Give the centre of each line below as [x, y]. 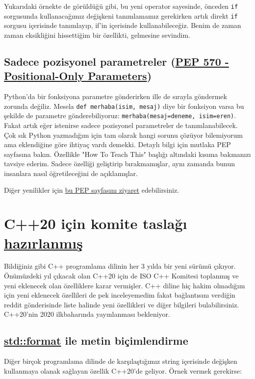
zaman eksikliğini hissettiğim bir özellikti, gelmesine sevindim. [97, 35]
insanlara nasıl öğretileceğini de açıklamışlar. [71, 173]
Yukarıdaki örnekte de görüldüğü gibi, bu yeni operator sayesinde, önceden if [121, 6]
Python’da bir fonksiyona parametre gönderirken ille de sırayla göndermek [115, 96]
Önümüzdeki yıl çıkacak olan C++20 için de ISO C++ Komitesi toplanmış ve [121, 276]
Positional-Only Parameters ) [78, 76]
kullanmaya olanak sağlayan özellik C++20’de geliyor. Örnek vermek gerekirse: [123, 370]
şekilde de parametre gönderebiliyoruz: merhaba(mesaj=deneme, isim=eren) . [120, 115]
